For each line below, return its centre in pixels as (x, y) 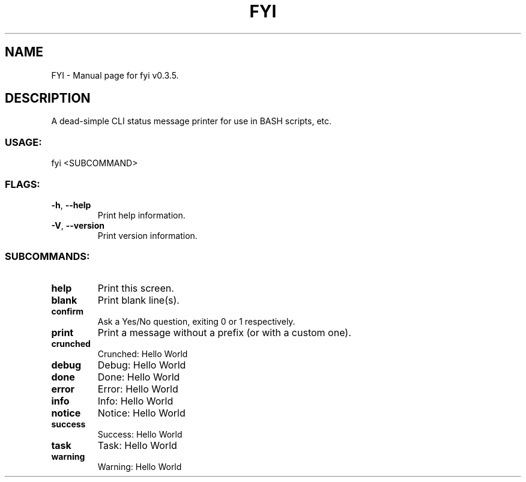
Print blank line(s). (138, 300)
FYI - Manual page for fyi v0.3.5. (115, 75)
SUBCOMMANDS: (47, 257)
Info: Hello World (135, 401)
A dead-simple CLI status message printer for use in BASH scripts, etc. (192, 121)
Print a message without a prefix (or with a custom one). (224, 332)
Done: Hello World (139, 377)
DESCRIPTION (48, 98)
